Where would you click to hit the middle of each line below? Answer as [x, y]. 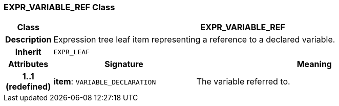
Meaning [314, 64]
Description [28, 40]
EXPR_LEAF [71, 52]
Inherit [28, 52]
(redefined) [28, 87]
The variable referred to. [243, 82]
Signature [124, 64]
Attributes [28, 64]
